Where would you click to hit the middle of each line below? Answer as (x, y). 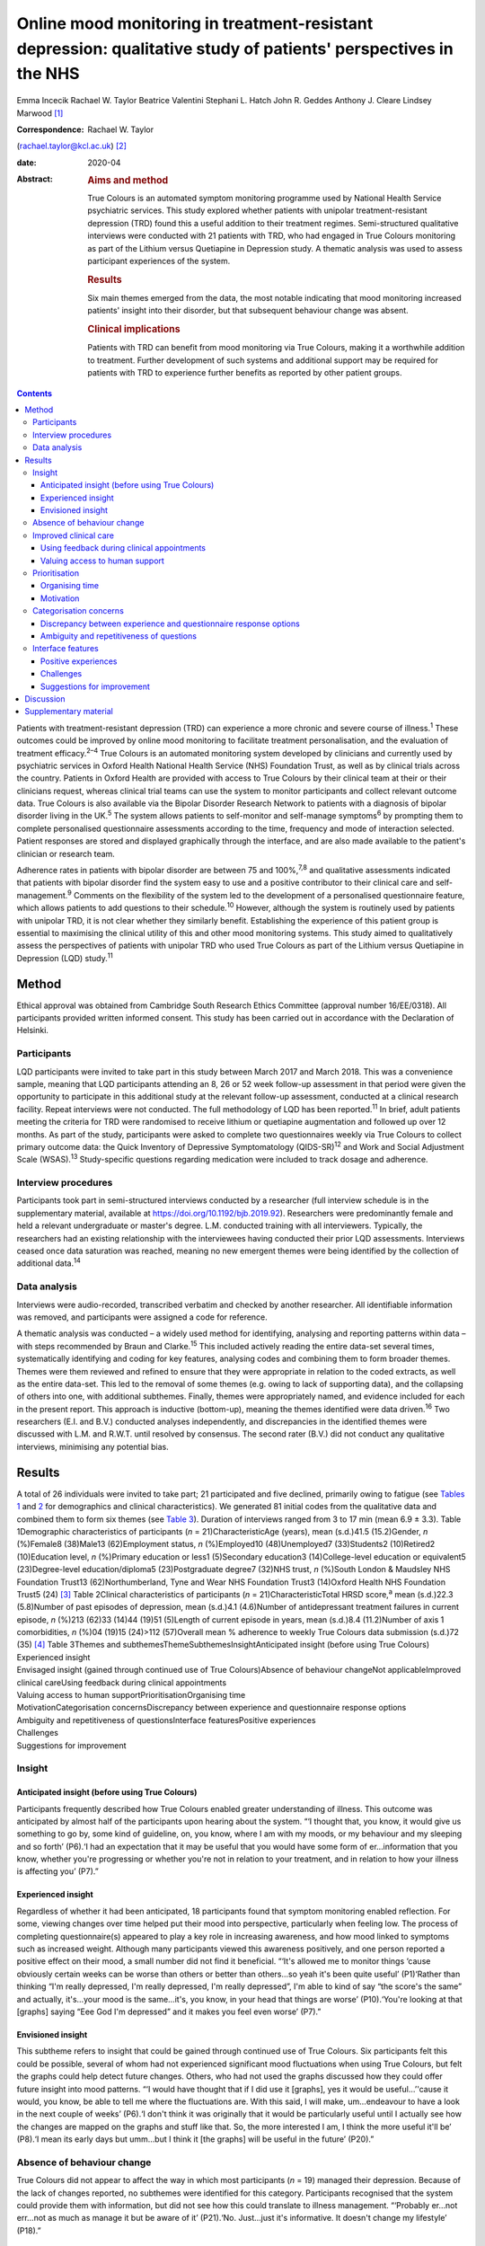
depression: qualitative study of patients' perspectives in (235, 49)
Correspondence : (50, 129)
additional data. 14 (48, 1262)
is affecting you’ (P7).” (57, 1871)
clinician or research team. (66, 853)
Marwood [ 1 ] (40, 113)
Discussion (45, 699)
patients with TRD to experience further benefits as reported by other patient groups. (245, 373)
